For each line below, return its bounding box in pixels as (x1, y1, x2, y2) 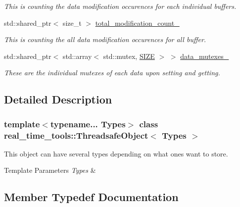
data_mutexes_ (180, 51, 229, 61)
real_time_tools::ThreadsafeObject (4, 129, 148, 141)
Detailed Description (4, 92, 112, 107)
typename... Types (50, 117, 126, 130)
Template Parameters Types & (4, 165, 96, 175)
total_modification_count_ (95, 17, 180, 28)
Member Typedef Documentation (4, 189, 179, 205)
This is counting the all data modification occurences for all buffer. (4, 34, 206, 45)
